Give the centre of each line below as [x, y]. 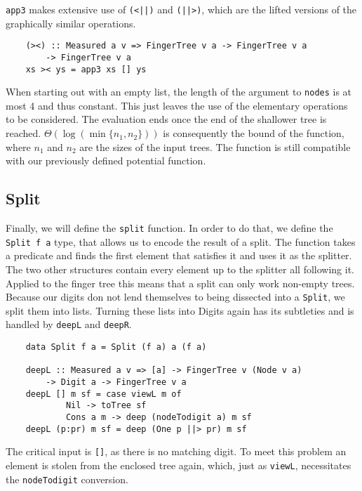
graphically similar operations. [71, 23]
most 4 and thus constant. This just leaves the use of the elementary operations [177, 105]
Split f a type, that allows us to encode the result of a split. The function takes [181, 241]
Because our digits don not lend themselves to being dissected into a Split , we [175, 297]
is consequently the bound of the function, [254, 133]
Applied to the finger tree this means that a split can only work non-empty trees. [180, 283]
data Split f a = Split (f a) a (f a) [116, 347]
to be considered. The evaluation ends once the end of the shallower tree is [166, 119]
